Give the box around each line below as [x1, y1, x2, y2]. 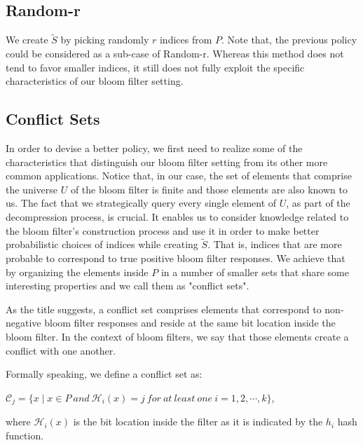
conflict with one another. [6, 343, 116, 357]
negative [6, 315, 41, 330]
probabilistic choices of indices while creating [6, 237, 198, 252]
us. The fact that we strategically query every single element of [6, 196, 277, 210]
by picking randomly [60, 32, 149, 47]
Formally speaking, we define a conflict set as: [6, 367, 203, 381]
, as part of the [286, 196, 350, 210]
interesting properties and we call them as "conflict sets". [6, 278, 249, 293]
